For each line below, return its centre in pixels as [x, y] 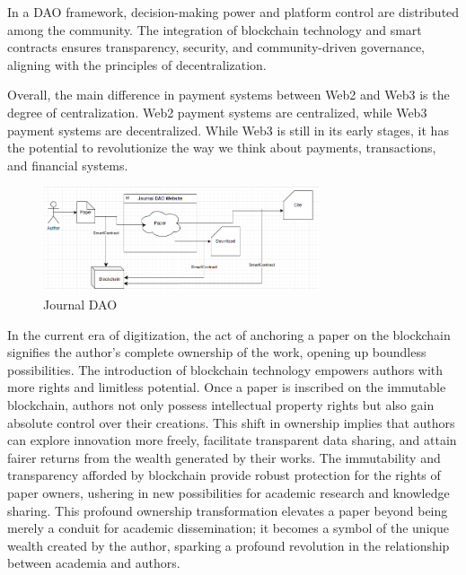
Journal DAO [80, 304]
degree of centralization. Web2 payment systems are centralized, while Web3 [217, 112]
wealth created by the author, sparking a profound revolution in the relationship [229, 545]
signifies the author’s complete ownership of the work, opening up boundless [217, 352]
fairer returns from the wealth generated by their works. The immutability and [224, 457]
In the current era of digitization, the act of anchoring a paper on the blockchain [229, 334]
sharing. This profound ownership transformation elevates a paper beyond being [228, 510]
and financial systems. [68, 165]
